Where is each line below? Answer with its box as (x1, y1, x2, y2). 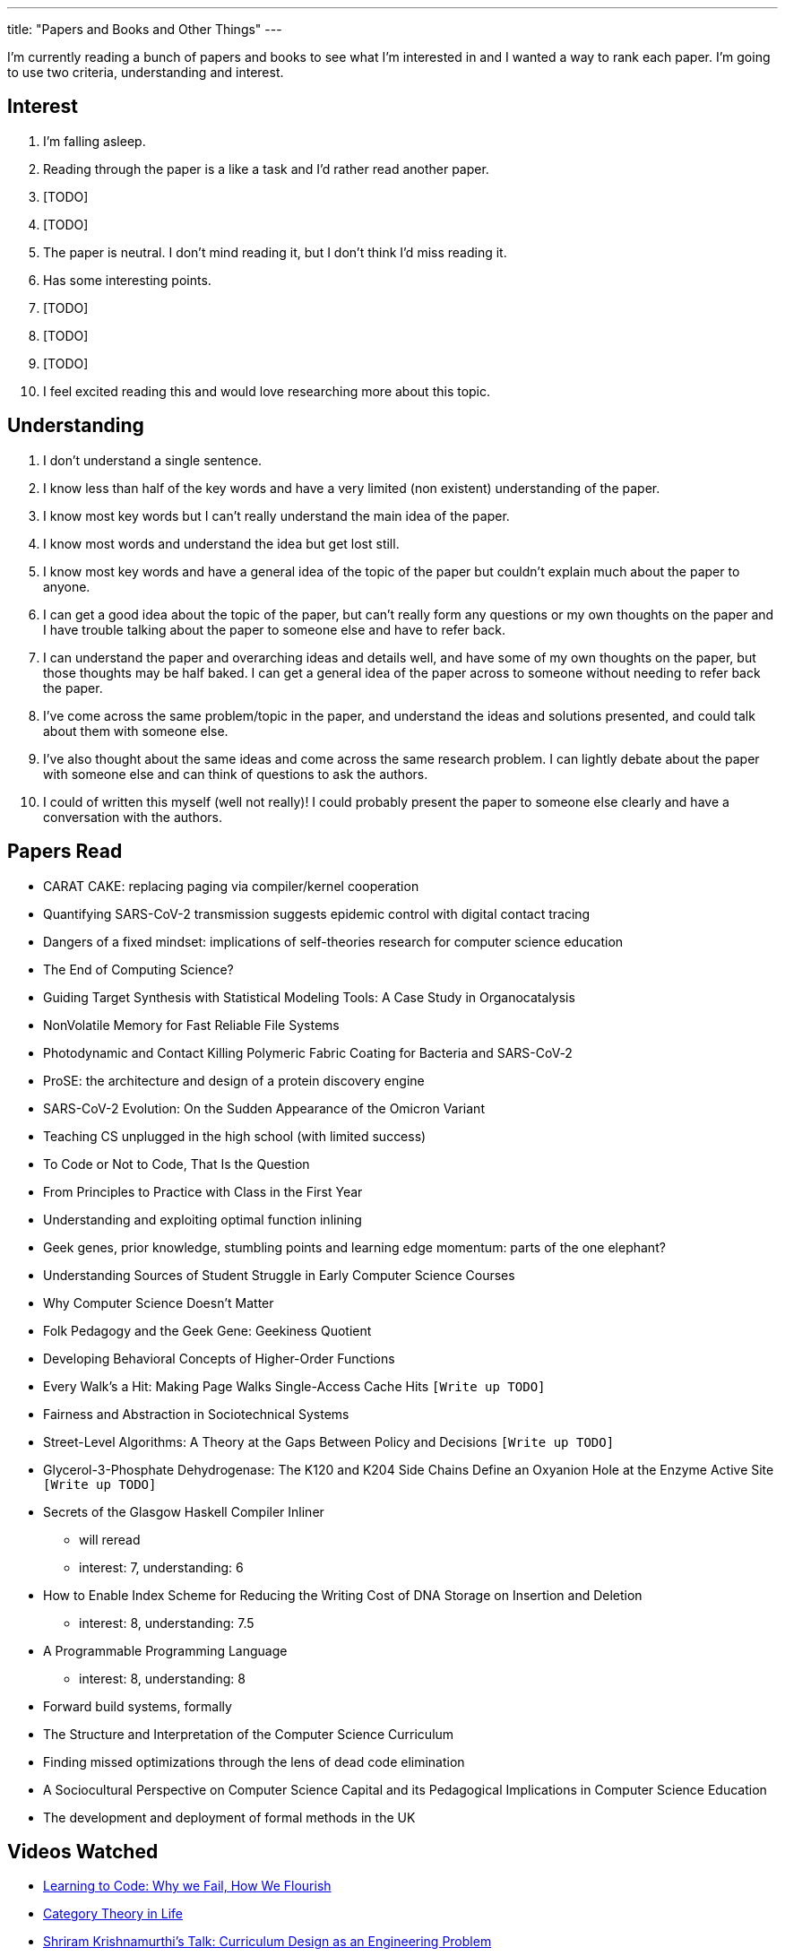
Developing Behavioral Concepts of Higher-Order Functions (43, 1350, 395, 1366)
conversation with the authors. (43, 809, 222, 825)
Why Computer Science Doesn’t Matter (43, 1294, 274, 1311)
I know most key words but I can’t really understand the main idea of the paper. (43, 507, 510, 524)
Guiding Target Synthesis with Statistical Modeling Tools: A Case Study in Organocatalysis (43, 989, 575, 1005)
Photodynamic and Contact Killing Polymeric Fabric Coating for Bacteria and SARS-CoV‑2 (43, 1044, 573, 1060)
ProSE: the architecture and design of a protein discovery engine (43, 1072, 425, 1088)
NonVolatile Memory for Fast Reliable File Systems (43, 1017, 340, 1033)
